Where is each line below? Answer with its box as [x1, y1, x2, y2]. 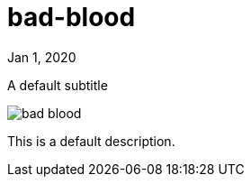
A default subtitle [7, 77, 108, 93]
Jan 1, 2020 [7, 49, 76, 65]
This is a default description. [7, 133, 175, 149]
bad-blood [7, 2, 136, 32]
